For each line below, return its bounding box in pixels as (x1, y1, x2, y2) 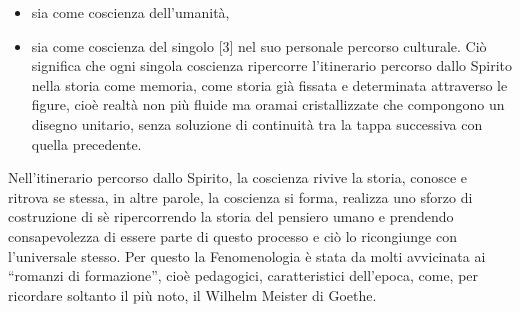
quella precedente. (31, 133, 142, 154)
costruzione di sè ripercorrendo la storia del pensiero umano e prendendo (8, 206, 454, 227)
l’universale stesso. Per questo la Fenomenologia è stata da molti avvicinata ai (8, 245, 486, 266)
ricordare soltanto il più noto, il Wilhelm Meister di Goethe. (8, 284, 377, 305)
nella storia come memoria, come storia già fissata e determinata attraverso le (31, 74, 508, 95)
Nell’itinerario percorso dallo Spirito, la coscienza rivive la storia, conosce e (8, 167, 468, 188)
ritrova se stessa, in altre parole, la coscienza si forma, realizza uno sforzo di (8, 186, 473, 207)
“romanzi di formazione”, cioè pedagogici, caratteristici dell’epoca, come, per (8, 265, 479, 286)
